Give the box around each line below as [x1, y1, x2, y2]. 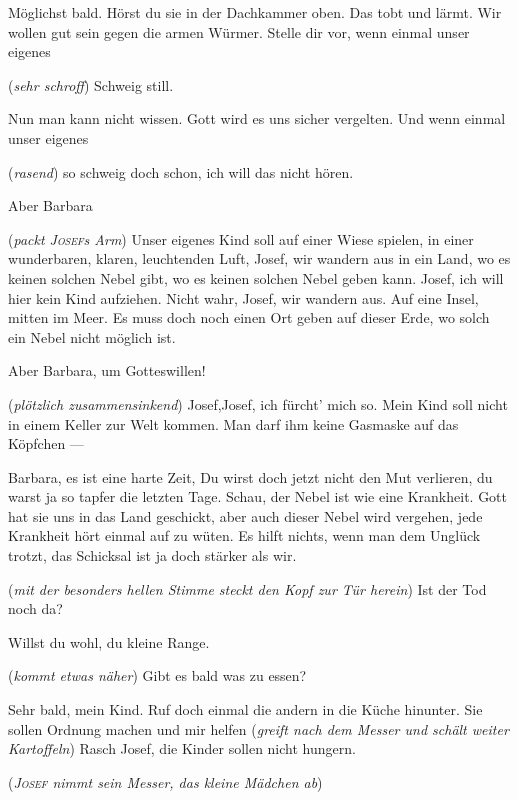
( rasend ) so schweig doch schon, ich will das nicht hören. [8, 161, 354, 182]
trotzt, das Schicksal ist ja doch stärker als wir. [8, 545, 297, 566]
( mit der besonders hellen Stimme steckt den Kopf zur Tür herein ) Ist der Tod [8, 578, 487, 599]
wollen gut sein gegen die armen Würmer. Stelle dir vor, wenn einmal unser [8, 21, 470, 42]
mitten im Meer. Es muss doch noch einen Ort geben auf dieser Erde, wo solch [8, 307, 490, 328]
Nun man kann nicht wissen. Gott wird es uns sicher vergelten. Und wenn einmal [8, 108, 506, 129]
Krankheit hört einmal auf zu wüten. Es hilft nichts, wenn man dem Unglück [8, 525, 481, 546]
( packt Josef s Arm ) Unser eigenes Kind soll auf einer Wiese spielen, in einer [8, 228, 474, 249]
